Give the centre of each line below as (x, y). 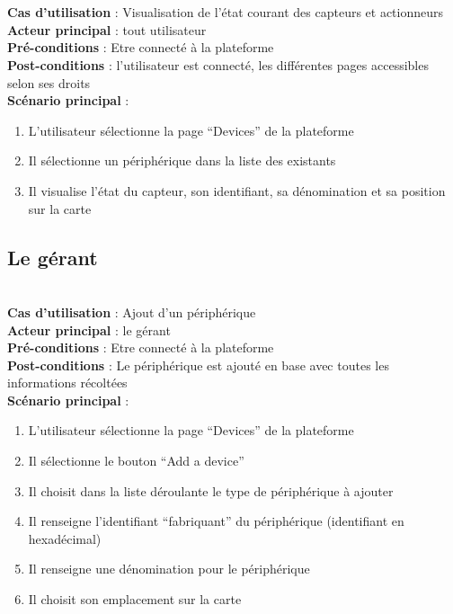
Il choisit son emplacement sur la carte (135, 599)
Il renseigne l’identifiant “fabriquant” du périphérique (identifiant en (216, 521)
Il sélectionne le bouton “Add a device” (136, 461)
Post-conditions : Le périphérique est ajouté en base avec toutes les (198, 365)
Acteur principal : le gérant (89, 329)
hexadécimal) (65, 538)
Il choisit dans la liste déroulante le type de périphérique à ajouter (211, 490)
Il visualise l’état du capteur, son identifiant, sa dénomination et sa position (237, 190)
